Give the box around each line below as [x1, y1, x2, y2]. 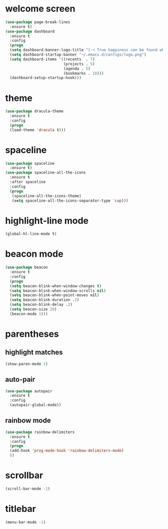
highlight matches [5, 348, 63, 357]
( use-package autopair [5, 388, 52, 393]
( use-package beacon [5, 265, 48, 270]
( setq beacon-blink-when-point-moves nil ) [9, 293, 99, 298]
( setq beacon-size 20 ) [9, 307, 57, 312]
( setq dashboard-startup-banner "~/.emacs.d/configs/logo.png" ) [9, 52, 146, 58]
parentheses [5, 328, 59, 339]
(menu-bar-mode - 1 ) [5, 519, 46, 524]
